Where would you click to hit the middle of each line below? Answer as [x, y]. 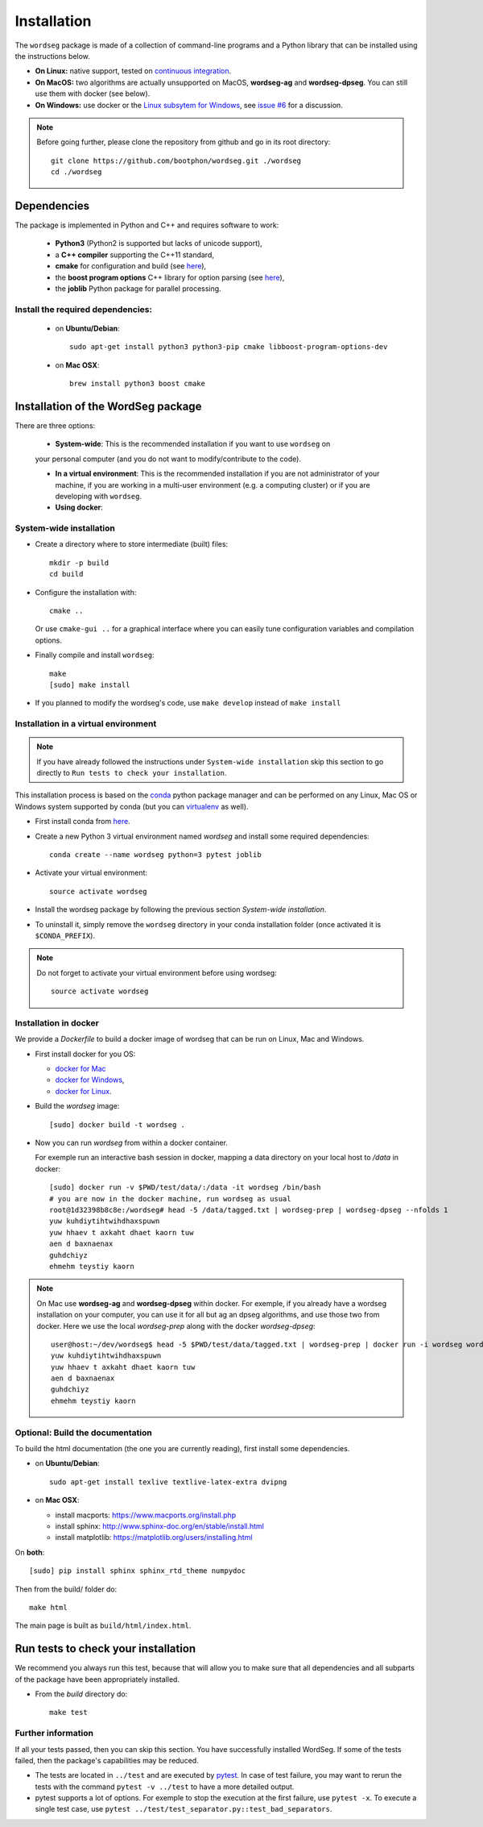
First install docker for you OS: [85, 1054]
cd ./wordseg [76, 172]
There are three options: [55, 425]
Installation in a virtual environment [86, 724]
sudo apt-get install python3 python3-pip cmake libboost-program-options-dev [229, 347]
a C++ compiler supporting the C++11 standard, [135, 255]
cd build [66, 574]
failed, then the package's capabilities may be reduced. [107, 1760]
